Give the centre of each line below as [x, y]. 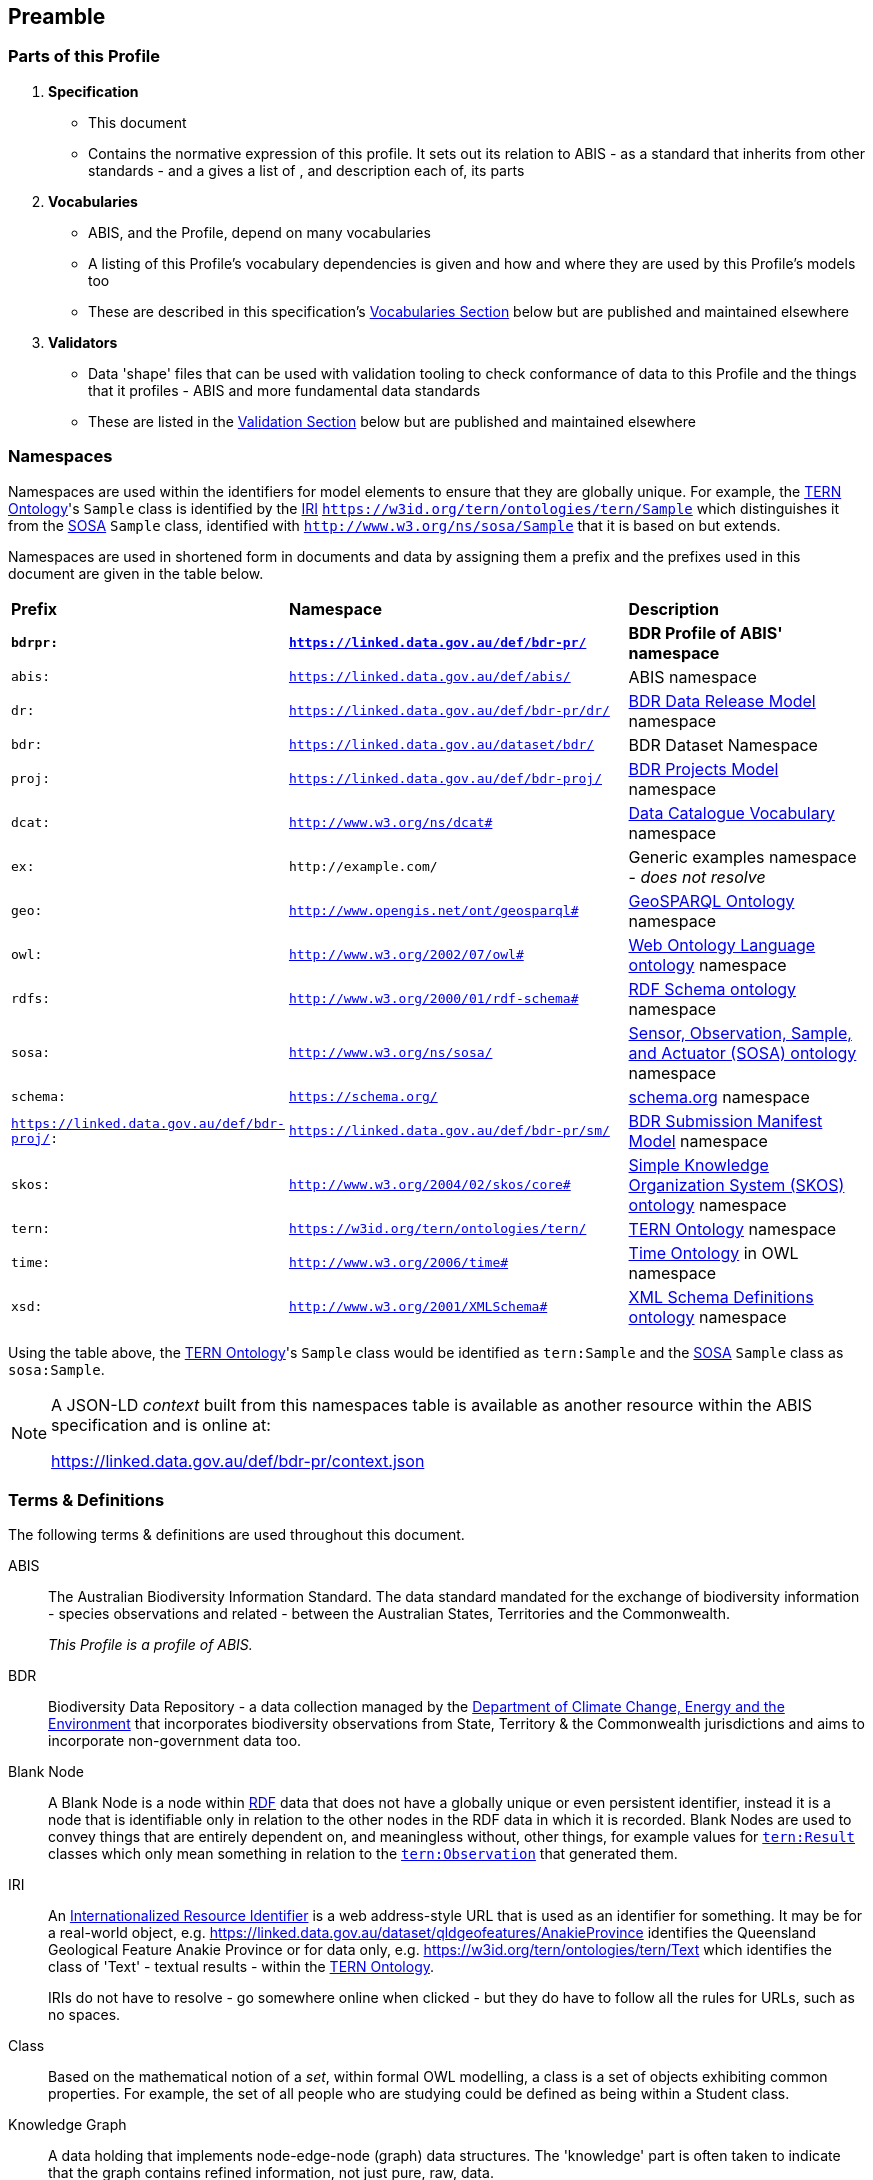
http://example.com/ [363, 867]
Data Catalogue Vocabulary [731, 812]
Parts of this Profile [84, 56]
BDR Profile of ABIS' [705, 632]
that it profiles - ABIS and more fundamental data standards [284, 390]
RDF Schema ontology [712, 988]
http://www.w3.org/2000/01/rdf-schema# [433, 999]
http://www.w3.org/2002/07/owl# [406, 955]
